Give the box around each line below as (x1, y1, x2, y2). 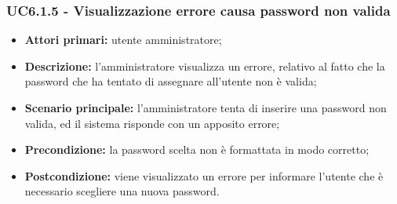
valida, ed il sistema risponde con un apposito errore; (24, 115, 280, 131)
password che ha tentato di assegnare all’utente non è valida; (24, 73, 317, 89)
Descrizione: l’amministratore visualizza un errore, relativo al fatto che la (24, 57, 385, 74)
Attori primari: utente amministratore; (24, 31, 222, 48)
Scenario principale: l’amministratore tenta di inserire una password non (24, 100, 387, 115)
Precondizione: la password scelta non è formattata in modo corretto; (24, 141, 370, 158)
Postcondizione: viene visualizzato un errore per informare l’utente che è (24, 167, 384, 184)
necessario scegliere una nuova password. (24, 183, 220, 199)
